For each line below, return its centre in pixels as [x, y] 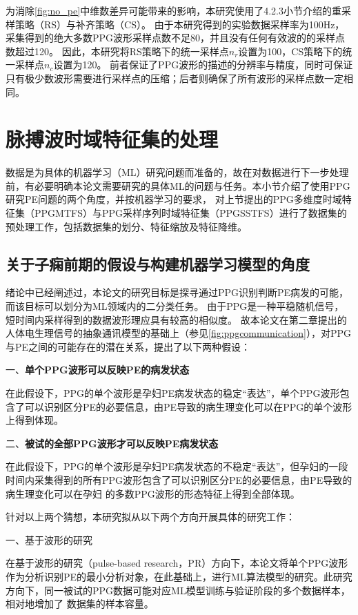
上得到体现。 [34, 420]
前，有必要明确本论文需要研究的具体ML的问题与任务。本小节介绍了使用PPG [178, 185]
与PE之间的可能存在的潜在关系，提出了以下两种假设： [128, 346]
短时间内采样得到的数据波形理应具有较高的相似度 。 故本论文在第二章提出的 [176, 319]
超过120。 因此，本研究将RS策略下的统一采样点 [122, 51]
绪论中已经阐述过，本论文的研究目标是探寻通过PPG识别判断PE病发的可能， [177, 292]
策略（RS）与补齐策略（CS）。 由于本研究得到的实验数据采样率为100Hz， [180, 24]
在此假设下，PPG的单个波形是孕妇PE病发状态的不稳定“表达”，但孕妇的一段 [177, 466]
